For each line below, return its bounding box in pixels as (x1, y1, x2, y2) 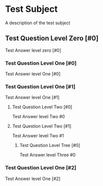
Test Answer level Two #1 (12, 133, 64, 139)
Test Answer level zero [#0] (5, 47, 62, 53)
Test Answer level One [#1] (5, 94, 60, 100)
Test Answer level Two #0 (12, 114, 65, 120)
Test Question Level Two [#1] (12, 123, 71, 129)
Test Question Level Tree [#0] (19, 142, 80, 148)
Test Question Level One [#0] (5, 59, 77, 66)
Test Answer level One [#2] (5, 176, 61, 182)
